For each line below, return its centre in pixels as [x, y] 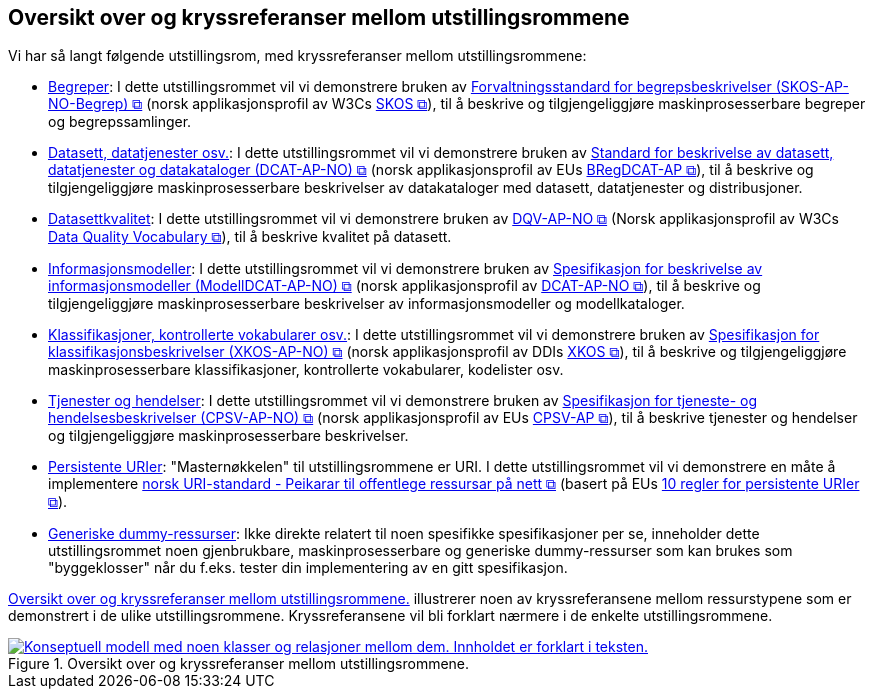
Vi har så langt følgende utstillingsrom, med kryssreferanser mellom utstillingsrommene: [297, 56]
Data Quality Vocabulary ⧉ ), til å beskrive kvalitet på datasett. [250, 237]
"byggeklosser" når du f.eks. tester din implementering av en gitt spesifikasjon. [308, 568]
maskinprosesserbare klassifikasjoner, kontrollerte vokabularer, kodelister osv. [306, 370]
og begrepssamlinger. [120, 122]
